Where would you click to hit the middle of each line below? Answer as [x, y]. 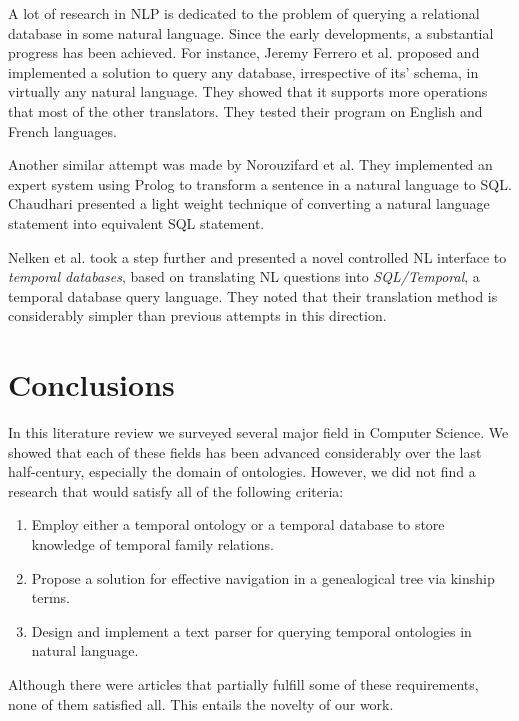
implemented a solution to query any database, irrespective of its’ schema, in [243, 71]
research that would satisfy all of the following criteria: [176, 490]
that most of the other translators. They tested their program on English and [245, 110]
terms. [51, 597]
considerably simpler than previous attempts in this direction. [197, 315]
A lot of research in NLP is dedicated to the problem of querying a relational [244, 13]
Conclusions [91, 384]
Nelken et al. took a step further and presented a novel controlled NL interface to [257, 256]
